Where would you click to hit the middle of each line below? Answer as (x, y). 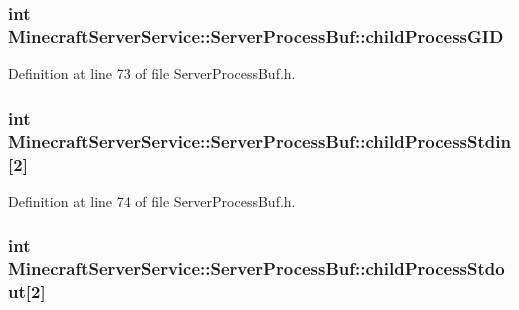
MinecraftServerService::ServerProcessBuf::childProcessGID (256, 35)
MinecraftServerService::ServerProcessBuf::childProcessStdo (256, 268)
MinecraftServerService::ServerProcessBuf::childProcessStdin (259, 140)
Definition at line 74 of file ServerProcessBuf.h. (152, 200)
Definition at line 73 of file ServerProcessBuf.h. (152, 73)
